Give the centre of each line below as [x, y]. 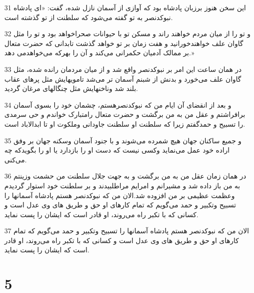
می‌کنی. [16, 159]
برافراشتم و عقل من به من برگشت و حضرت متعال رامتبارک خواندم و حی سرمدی [125, 114]
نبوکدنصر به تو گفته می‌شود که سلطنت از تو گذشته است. [89, 17]
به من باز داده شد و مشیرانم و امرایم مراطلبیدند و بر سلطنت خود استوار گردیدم [122, 185]
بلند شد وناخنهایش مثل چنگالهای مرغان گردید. [71, 88]
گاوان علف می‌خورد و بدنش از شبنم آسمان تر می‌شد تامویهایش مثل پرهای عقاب [123, 79]
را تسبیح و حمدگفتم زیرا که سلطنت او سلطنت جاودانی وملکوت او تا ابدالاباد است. [125, 124]
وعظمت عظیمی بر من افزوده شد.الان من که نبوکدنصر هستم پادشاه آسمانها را [120, 195]
